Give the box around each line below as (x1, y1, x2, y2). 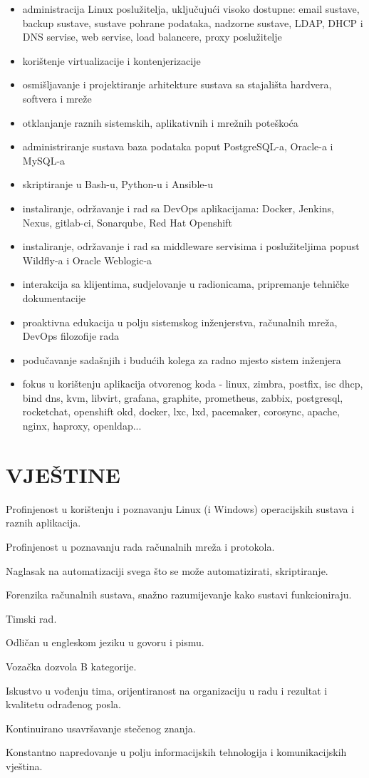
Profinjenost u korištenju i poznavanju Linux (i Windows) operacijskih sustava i (6, 501, 355, 516)
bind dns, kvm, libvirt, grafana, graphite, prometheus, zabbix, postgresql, (22, 390, 343, 405)
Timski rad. (6, 611, 57, 626)
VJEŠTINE (6, 460, 121, 489)
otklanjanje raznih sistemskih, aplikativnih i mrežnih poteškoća (22, 115, 298, 130)
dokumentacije (22, 290, 86, 305)
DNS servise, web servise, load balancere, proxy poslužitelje (22, 29, 282, 44)
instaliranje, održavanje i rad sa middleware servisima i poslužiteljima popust (22, 239, 360, 254)
